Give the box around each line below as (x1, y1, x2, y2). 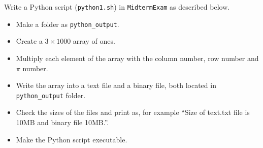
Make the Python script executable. (16, 134, 127, 144)
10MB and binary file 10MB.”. (16, 116, 109, 127)
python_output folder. (16, 90, 86, 100)
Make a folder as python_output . (16, 18, 119, 29)
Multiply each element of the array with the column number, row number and (16, 52, 259, 63)
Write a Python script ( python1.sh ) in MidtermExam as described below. (4, 2, 230, 12)
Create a (16, 36, 43, 46)
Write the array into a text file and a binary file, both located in (16, 80, 216, 91)
